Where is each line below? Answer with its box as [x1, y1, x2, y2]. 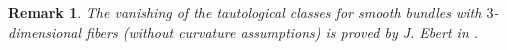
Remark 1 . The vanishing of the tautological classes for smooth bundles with [8, 2, 482, 22]
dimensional [8, 21, 81, 42]
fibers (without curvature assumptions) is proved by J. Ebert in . [86, 21, 479, 42]
